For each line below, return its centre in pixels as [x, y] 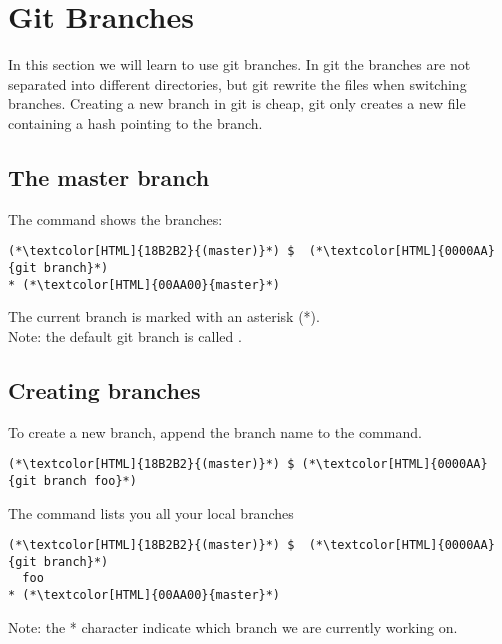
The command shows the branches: [115, 218]
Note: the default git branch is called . [125, 335]
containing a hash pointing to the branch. [135, 122]
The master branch [109, 176]
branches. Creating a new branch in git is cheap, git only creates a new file [237, 103]
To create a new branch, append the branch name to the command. [215, 431]
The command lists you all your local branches [151, 512]
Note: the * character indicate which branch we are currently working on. [233, 626]
